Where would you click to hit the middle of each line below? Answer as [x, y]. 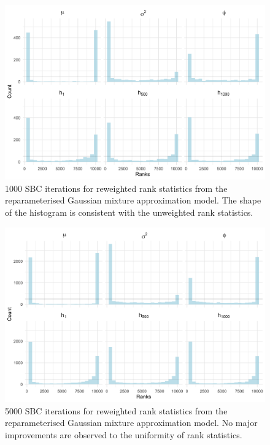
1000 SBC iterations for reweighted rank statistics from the [116, 188]
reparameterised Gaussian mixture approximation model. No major [131, 423]
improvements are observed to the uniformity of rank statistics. [124, 434]
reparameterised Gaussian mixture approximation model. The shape [133, 200]
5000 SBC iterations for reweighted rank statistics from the [116, 410]
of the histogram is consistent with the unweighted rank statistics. [129, 212]
